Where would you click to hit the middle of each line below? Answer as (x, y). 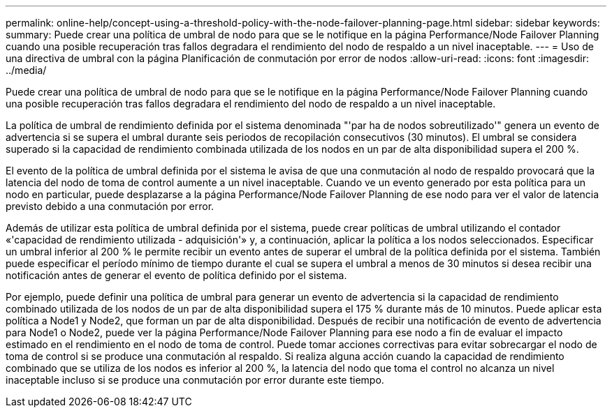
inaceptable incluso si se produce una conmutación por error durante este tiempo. (195, 380)
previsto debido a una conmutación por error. (110, 206)
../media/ (26, 70)
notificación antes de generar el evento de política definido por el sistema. (176, 275)
